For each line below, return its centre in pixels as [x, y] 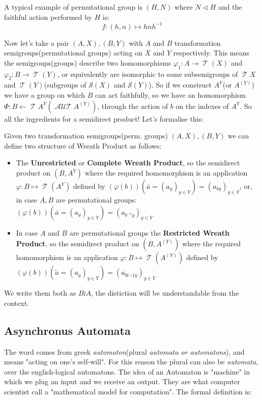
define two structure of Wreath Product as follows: [83, 145]
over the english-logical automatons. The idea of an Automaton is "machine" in [127, 371]
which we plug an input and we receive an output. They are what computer [122, 381]
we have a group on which [45, 95]
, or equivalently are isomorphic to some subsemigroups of [148, 74]
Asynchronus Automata [67, 330]
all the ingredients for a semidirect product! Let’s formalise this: [104, 118]
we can [238, 136]
